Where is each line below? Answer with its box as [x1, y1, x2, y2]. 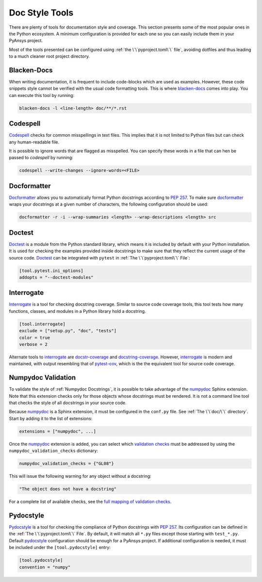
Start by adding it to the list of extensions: [9, 415, 93, 421]
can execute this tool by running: [9, 92, 75, 98]
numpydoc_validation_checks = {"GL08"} [19, 461, 114, 467]
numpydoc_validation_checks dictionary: [9, 448, 98, 453]
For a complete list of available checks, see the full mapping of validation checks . [9, 499, 172, 504]
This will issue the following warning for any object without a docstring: [9, 473, 151, 479]
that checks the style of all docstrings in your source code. [9, 400, 127, 406]
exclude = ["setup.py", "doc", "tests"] [19, 328, 116, 334]
